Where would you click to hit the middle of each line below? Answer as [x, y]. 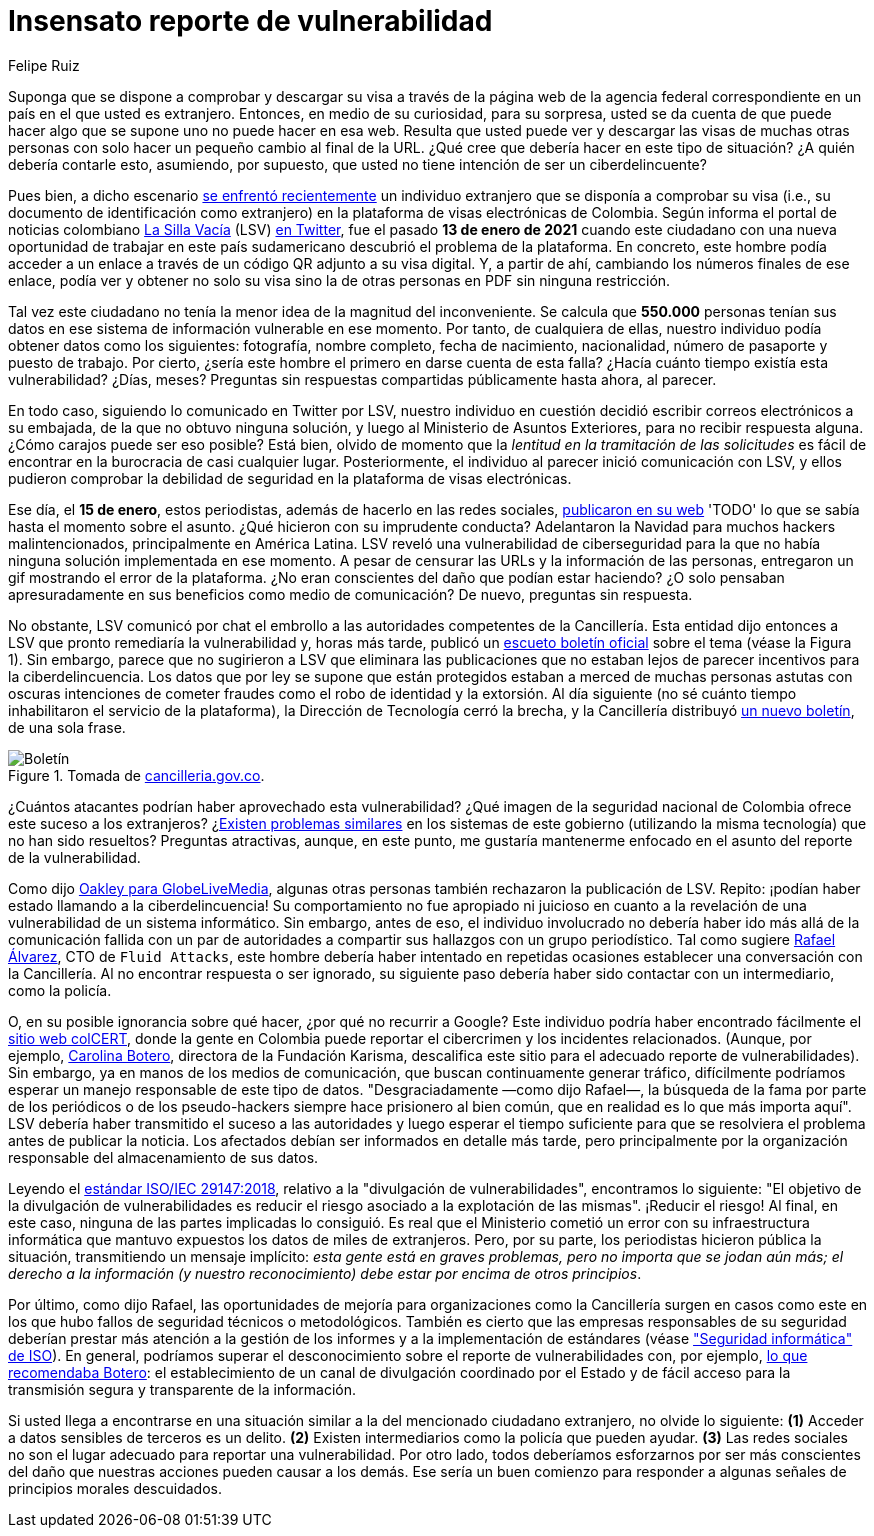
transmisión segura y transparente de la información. [182, 1389]
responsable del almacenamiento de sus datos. [163, 1157]
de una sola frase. [67, 727]
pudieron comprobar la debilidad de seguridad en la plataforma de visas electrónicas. [290, 478]
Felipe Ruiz [44, 65]
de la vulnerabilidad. [74, 857]
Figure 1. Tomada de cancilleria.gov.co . [136, 775]
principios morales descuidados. [115, 1488]
